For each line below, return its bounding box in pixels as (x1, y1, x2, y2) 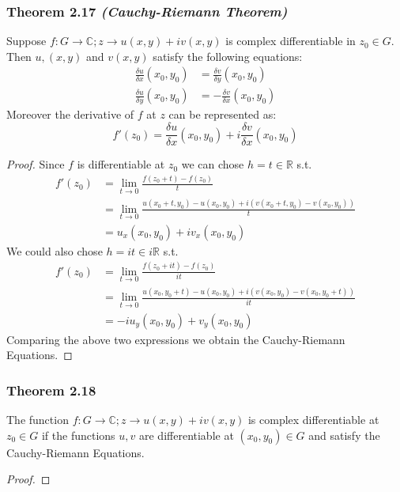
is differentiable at (77, 156, 165, 172)
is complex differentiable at (247, 411, 379, 428)
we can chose (181, 156, 244, 172)
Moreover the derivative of (6, 106, 134, 123)
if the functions (41, 426, 115, 443)
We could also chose (6, 242, 103, 259)
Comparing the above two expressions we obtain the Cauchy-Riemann (6, 331, 345, 347)
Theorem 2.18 (6, 380, 96, 399)
